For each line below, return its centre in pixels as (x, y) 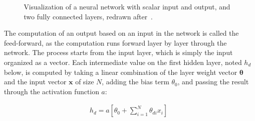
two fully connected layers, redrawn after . (88, 16)
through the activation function (52, 91)
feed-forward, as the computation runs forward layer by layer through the (115, 42)
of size (84, 82)
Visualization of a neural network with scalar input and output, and (127, 6)
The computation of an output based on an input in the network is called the (121, 33)
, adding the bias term (135, 82)
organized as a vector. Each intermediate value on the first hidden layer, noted (123, 62)
